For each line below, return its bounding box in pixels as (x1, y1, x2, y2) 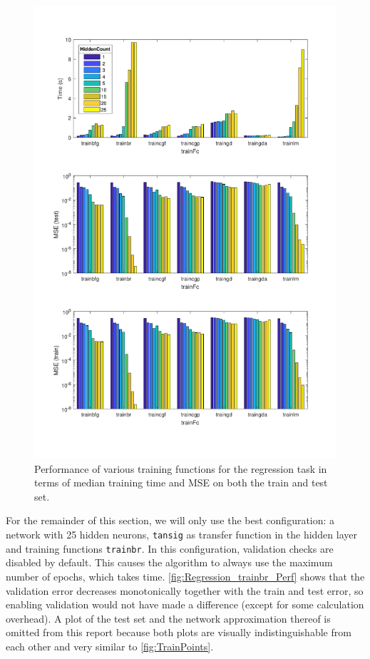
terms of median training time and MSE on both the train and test (34, 475, 328, 490)
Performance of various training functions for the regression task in (34, 461, 327, 476)
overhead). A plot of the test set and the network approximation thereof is (6, 611, 331, 625)
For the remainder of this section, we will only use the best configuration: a (6, 513, 335, 528)
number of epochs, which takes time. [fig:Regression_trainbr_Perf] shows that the (6, 568, 365, 583)
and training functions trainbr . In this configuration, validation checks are (6, 541, 334, 556)
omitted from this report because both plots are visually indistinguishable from (6, 625, 351, 640)
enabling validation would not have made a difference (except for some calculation (6, 597, 364, 612)
